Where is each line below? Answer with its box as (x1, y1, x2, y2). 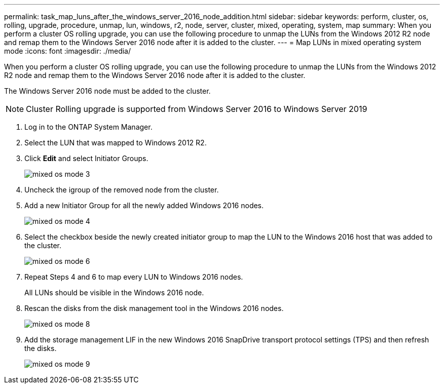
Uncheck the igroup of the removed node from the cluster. (24, 185, 219, 194)
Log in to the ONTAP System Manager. (24, 123, 153, 131)
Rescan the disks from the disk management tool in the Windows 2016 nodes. (24, 304, 284, 313)
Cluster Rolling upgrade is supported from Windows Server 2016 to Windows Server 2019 (26, 104, 367, 114)
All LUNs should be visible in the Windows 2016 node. (24, 288, 204, 297)
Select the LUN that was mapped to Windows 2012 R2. (24, 138, 207, 147)
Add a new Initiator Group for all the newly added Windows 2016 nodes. (24, 201, 264, 210)
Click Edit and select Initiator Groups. (24, 154, 149, 163)
